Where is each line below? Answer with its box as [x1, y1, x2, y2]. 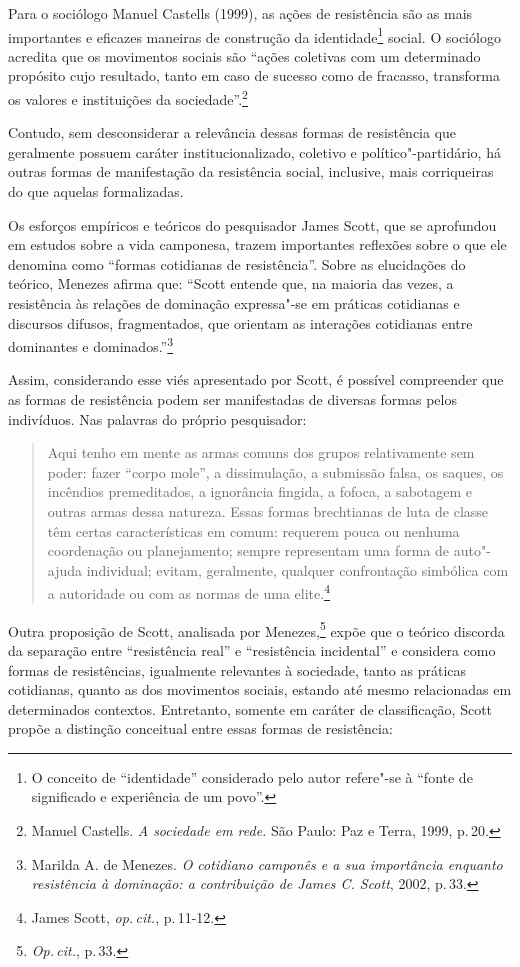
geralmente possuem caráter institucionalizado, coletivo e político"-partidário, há [8, 141, 501, 162]
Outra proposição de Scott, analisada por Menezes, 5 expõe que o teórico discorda [8, 617, 505, 641]
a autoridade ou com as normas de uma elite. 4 [47, 580, 330, 604]
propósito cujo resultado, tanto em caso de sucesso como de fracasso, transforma [8, 65, 500, 86]
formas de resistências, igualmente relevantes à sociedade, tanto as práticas [8, 659, 467, 680]
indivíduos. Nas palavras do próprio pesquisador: [8, 408, 307, 429]
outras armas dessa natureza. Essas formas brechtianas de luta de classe [47, 501, 489, 522]
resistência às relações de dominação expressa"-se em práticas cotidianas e [8, 293, 460, 314]
